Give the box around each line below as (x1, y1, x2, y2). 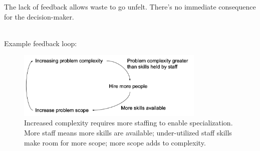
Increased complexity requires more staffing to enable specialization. (24, 117, 233, 128)
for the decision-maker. (4, 11, 74, 22)
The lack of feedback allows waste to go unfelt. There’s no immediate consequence (4, 2, 256, 12)
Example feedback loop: (4, 38, 77, 48)
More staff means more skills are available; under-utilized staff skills (24, 127, 232, 138)
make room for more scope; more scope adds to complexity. (24, 137, 206, 147)
